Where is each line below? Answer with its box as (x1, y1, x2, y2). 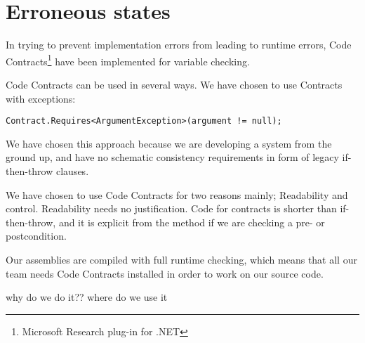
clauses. (55, 164, 89, 178)
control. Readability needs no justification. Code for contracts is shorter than (6, 201, 337, 216)
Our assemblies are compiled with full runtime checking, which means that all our (6, 252, 357, 266)
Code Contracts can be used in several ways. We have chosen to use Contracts (6, 77, 343, 91)
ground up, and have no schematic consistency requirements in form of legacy (6, 150, 339, 164)
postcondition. (6, 228, 67, 243)
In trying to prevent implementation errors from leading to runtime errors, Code (6, 37, 352, 52)
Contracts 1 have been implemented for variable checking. (6, 51, 250, 68)
